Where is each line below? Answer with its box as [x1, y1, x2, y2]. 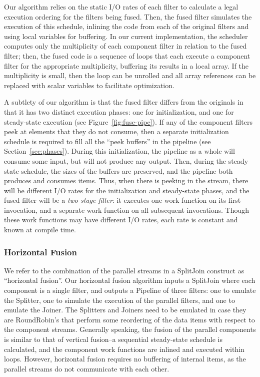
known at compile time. [4, 224, 76, 235]
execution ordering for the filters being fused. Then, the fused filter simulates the [4, 11, 252, 22]
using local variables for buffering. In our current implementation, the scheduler [4, 31, 248, 41]
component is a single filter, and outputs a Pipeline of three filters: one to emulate [4, 285, 256, 295]
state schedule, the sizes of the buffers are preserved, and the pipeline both [4, 165, 233, 176]
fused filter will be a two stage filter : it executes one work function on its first [4, 195, 241, 205]
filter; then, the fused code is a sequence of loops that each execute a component [4, 50, 250, 61]
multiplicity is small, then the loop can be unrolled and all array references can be [4, 70, 256, 81]
